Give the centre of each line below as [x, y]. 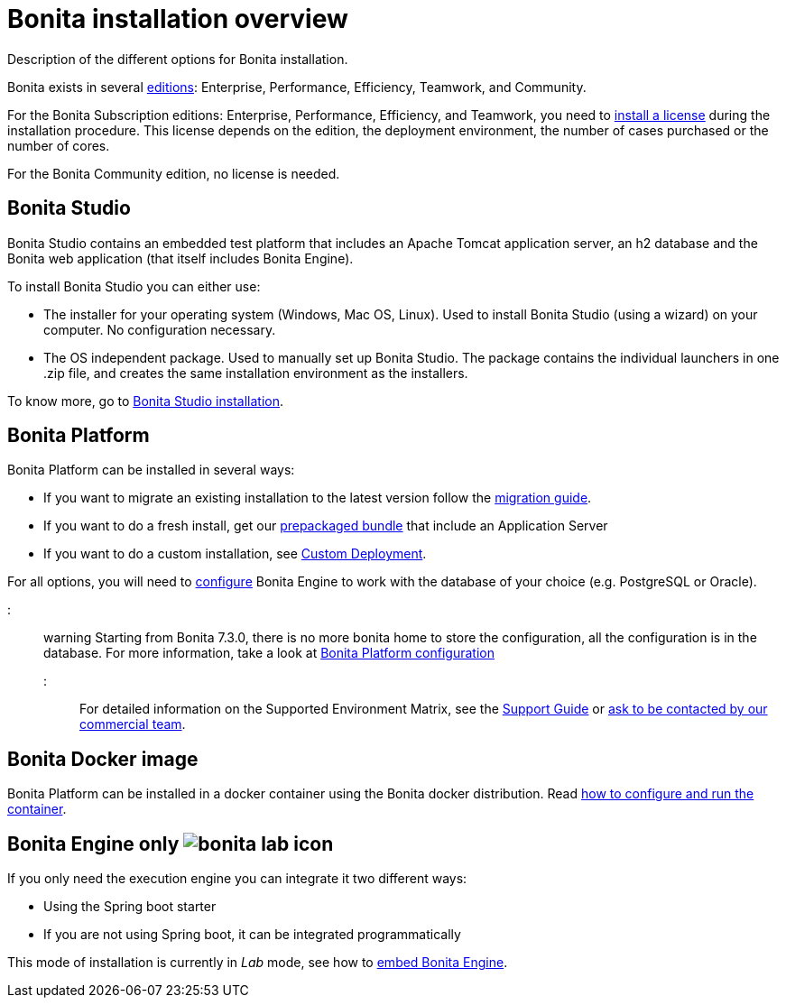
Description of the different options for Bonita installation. [178, 59]
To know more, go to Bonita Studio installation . [145, 401]
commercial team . [133, 724]
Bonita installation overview [178, 19]
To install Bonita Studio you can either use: [134, 286]
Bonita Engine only [93, 844]
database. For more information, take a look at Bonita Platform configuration [269, 653]
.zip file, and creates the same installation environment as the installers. [256, 373]
